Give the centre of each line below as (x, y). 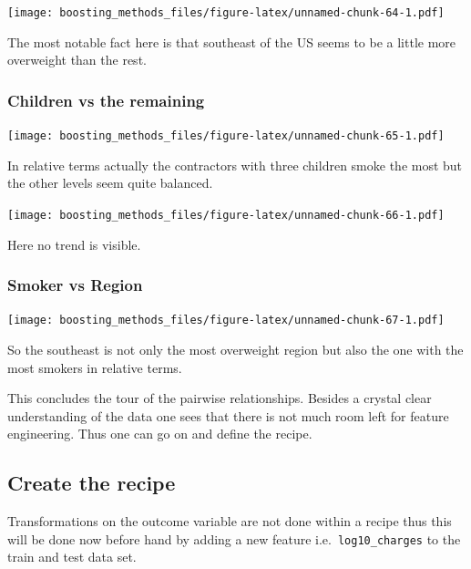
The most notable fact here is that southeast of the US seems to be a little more (232, 41)
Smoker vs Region (75, 285)
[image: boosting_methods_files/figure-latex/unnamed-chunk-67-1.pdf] (226, 321)
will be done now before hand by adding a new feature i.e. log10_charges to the (234, 538)
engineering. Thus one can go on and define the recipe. (160, 434)
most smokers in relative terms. (95, 367)
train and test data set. (72, 557)
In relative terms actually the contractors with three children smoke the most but (235, 165)
